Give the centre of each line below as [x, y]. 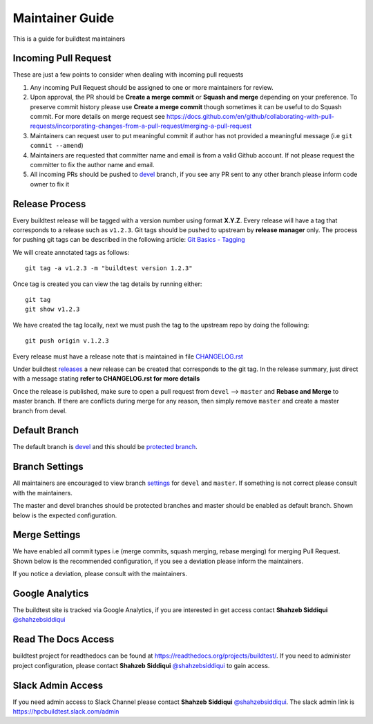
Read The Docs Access [64, 639]
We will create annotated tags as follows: [71, 252]
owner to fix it [50, 184]
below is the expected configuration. [65, 515]
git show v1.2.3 [52, 309]
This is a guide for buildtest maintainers [69, 39]
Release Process [49, 204]
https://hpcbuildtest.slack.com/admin [66, 712]
